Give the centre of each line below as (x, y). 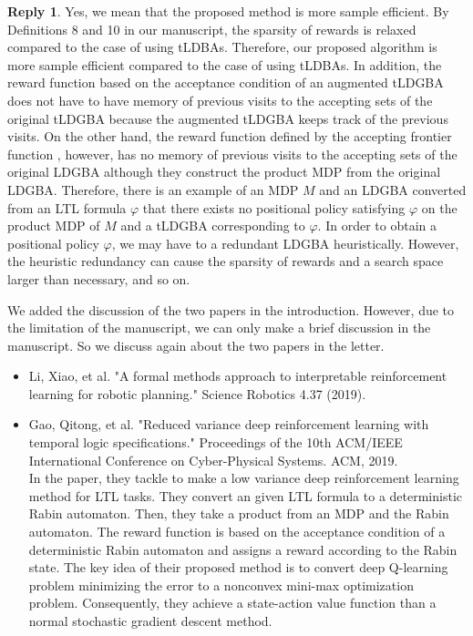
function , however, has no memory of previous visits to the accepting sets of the (232, 154)
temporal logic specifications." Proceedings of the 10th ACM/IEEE (216, 442)
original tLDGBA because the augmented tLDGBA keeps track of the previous (228, 118)
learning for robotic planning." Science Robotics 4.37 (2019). (197, 393)
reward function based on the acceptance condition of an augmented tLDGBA (226, 82)
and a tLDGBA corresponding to (213, 226)
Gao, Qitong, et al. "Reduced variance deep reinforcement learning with (229, 424)
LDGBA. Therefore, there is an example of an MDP (153, 189)
